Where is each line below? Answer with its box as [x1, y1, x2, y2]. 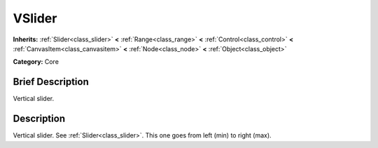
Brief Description [13, 76, 89, 88]
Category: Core [13, 58, 59, 66]
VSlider [13, 11, 57, 26]
